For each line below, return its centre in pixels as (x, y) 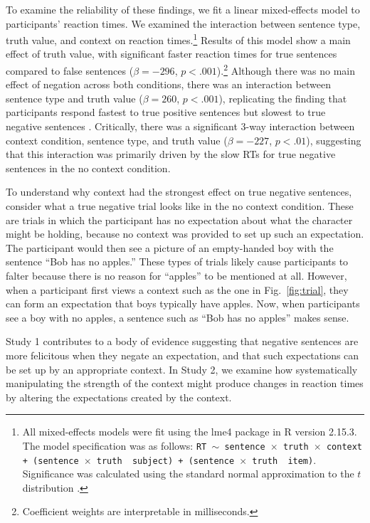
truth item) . (284, 459)
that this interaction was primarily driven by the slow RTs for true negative (171, 154)
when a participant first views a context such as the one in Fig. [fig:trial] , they (177, 289)
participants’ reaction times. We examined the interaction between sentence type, (183, 23)
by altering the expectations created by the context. (119, 397)
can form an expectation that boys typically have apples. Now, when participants (183, 303)
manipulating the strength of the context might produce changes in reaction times (185, 383)
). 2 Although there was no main (286, 69)
